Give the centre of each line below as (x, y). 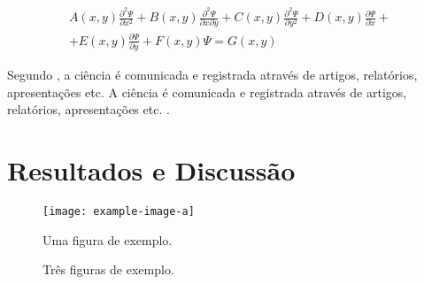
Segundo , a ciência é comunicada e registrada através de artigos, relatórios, (212, 75)
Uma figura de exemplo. (108, 239)
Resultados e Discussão (151, 170)
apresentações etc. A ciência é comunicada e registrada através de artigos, (207, 92)
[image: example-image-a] (119, 212)
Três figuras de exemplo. (108, 269)
